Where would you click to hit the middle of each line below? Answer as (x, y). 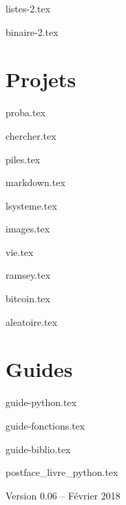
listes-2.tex (28, 8)
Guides (39, 369)
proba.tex (26, 112)
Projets (41, 79)
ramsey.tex (28, 275)
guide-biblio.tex (38, 449)
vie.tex (20, 251)
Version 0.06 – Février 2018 (63, 495)
